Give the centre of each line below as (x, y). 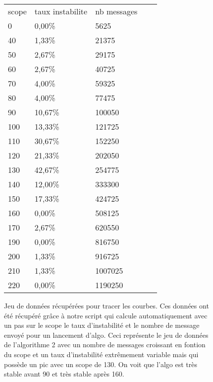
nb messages (116, 11)
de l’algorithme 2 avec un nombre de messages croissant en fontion (105, 344)
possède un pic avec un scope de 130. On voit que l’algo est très (101, 364)
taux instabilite (61, 11)
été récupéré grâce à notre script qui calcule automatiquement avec (106, 315)
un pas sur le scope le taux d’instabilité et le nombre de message (102, 325)
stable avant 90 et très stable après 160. (64, 374)
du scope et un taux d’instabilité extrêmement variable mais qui (101, 354)
